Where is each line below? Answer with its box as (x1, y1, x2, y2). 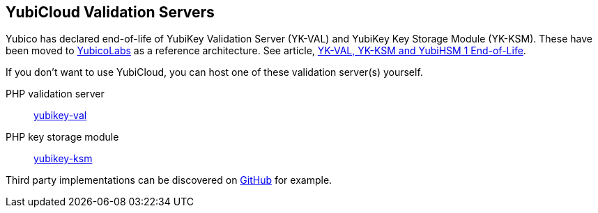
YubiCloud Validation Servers (6, 3, 215, 21)
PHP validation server (6, 88, 105, 100)
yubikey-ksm (33, 152, 93, 165)
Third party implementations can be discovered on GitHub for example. (6, 174, 332, 187)
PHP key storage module (6, 131, 119, 143)
